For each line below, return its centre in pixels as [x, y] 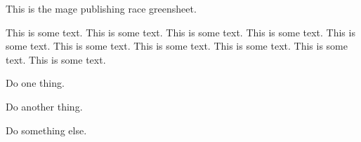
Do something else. [46, 130]
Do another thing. [44, 106]
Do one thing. [35, 83]
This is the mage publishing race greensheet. [101, 8]
